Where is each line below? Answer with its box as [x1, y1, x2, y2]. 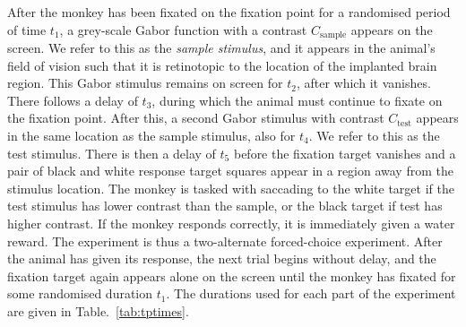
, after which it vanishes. [296, 73, 431, 92]
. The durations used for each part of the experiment [166, 284, 456, 303]
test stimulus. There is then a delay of [7, 143, 216, 162]
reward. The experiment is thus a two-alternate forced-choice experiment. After [7, 231, 443, 250]
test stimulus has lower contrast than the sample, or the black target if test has [7, 196, 443, 215]
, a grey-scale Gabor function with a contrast [59, 20, 307, 39]
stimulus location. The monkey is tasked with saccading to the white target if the [7, 178, 454, 197]
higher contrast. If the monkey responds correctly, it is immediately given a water [7, 213, 455, 232]
